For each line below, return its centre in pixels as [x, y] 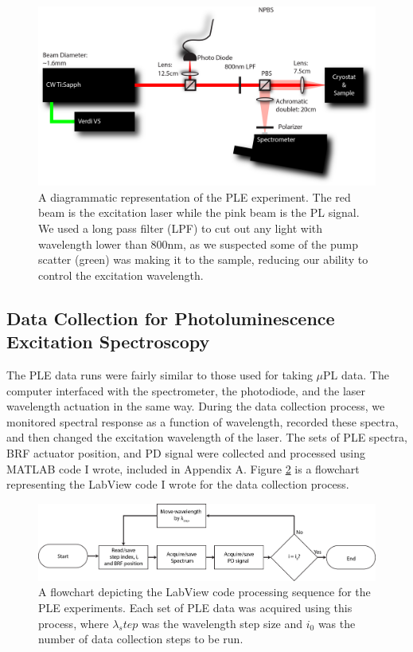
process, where [74, 623]
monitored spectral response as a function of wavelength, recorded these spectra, [203, 421]
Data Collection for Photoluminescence [171, 318]
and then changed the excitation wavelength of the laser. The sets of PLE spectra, [207, 437]
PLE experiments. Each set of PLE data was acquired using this [195, 607]
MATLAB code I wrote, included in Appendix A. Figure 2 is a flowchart [183, 468]
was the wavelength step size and [222, 623]
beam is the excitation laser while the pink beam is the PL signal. [199, 212]
